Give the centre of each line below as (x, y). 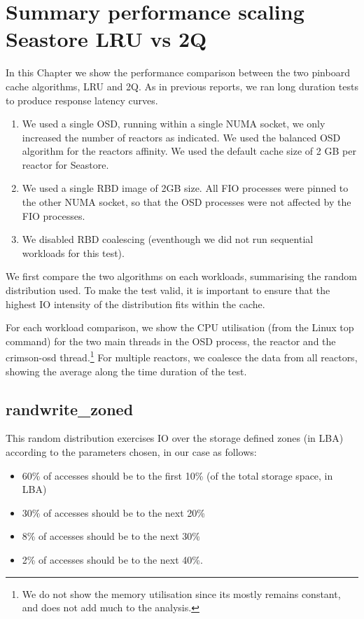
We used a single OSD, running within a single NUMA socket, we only (174, 124)
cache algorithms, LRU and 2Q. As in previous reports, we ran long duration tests (182, 86)
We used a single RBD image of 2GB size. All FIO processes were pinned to (185, 188)
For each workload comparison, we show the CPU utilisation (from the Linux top (180, 327)
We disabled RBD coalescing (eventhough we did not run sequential (168, 239)
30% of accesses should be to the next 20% (113, 512)
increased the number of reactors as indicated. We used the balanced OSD (181, 137)
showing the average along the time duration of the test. (126, 371)
